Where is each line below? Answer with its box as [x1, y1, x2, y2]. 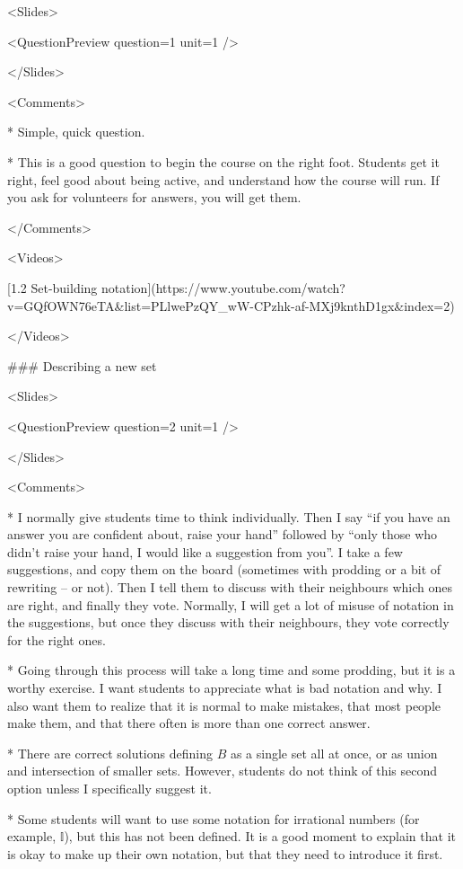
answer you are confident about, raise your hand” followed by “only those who [7, 525, 438, 544]
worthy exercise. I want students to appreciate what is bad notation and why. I [7, 678, 442, 697]
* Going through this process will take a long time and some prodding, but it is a [7, 661, 456, 679]
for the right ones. [7, 630, 106, 649]
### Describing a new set [7, 356, 157, 375]
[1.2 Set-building [7, 278, 98, 297]
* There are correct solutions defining [7, 743, 213, 762]
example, [7, 827, 57, 846]
